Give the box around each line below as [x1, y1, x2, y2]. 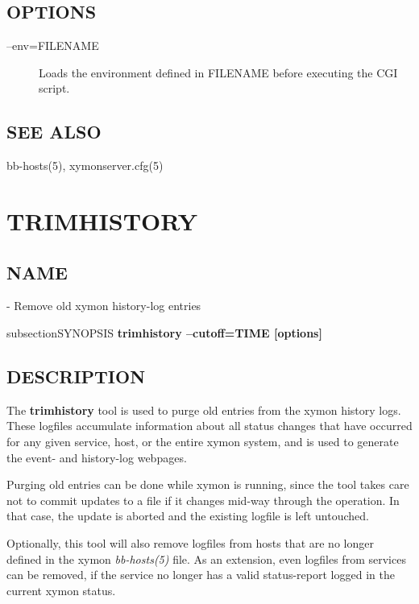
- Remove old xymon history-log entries [6, 297, 201, 314]
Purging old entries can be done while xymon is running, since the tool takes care [6, 476, 409, 493]
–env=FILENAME [6, 37, 99, 54]
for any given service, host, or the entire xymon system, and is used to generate [6, 432, 399, 449]
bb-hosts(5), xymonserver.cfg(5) [6, 157, 164, 174]
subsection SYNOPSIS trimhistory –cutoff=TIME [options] [6, 324, 322, 341]
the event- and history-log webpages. [6, 449, 187, 465]
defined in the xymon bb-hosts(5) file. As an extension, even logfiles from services [6, 550, 406, 567]
